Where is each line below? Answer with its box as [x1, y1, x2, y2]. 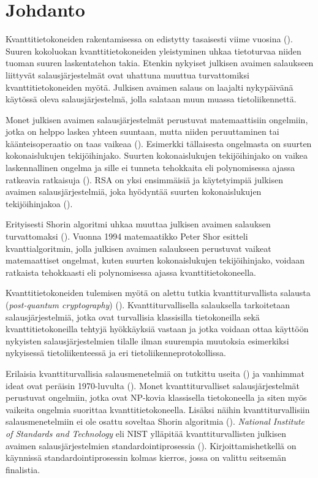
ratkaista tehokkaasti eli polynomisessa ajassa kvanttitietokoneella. [6, 265, 256, 278]
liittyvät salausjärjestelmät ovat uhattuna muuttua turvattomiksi [6, 68, 249, 81]
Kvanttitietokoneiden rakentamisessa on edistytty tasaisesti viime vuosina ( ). [6, 32, 293, 45]
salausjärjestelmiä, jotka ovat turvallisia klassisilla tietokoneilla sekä [6, 310, 260, 323]
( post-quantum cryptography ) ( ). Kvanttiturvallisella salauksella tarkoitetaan [6, 298, 290, 311]
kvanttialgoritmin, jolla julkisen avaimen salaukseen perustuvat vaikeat [6, 241, 271, 254]
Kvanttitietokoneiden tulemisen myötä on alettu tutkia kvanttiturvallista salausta [6, 286, 311, 299]
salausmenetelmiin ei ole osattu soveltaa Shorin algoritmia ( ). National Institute [6, 415, 305, 428]
